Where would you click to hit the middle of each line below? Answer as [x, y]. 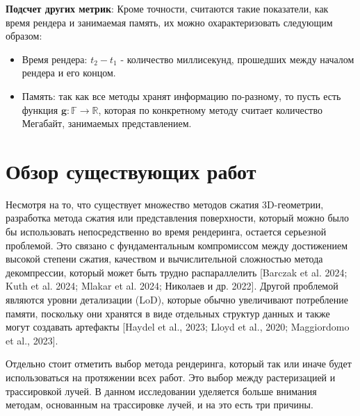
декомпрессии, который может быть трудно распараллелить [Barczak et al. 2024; [177, 272]
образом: [24, 36]
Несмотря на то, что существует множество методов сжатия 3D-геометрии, [165, 204]
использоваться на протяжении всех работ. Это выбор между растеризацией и [171, 377]
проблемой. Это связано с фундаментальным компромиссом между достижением [177, 245]
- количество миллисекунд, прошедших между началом [237, 59]
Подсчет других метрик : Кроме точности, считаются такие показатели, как [167, 8]
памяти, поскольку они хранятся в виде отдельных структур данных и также [168, 313]
